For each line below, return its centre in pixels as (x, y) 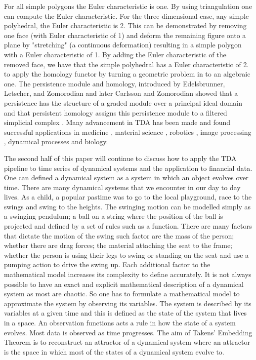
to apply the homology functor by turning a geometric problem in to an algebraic (127, 74)
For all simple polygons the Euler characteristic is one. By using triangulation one (128, 6)
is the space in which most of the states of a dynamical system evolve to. (114, 351)
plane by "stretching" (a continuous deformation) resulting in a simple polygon (123, 45)
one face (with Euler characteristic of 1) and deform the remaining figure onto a (125, 35)
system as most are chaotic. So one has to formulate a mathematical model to (122, 294)
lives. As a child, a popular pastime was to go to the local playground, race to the (128, 197)
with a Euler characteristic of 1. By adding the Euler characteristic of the (115, 54)
